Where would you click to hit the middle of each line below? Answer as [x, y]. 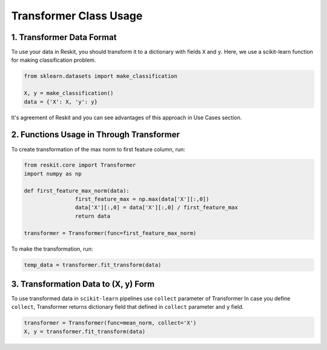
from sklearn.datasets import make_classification [101, 76]
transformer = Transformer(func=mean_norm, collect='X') [110, 323]
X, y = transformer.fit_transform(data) [84, 331]
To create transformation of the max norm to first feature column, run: [98, 149]
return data [93, 216]
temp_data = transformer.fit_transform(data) [93, 265]
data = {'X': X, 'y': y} [61, 102]
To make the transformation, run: [52, 249]
